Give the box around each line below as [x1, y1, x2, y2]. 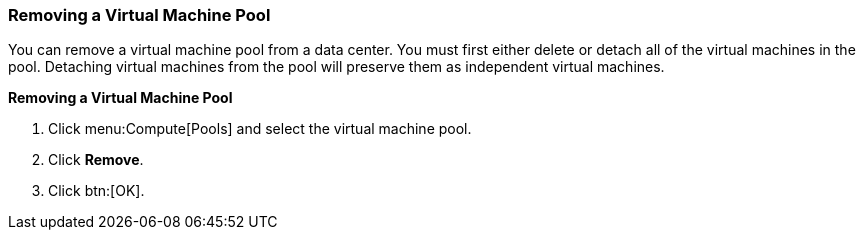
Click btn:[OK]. [48, 182, 145, 200]
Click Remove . [48, 151, 144, 169]
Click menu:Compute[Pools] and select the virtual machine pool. [48, 120, 472, 138]
